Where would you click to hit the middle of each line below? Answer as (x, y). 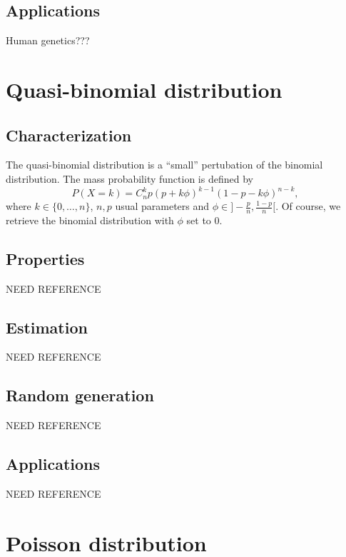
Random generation (80, 395)
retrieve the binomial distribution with (90, 220)
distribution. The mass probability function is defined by (129, 178)
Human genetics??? (48, 40)
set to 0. (204, 220)
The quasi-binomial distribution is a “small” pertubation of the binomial (164, 165)
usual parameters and (162, 206)
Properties (45, 258)
